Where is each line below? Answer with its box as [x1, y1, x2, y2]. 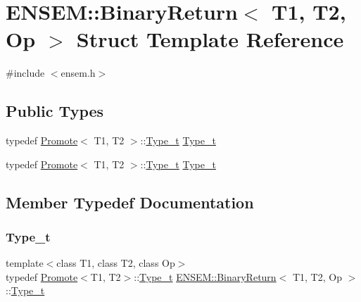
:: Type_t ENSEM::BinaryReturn [134, 269, 277, 284]
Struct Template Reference [76, 25, 344, 54]
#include [6, 65, 45, 80]
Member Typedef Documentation [6, 191, 254, 213]
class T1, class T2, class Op [56, 256, 175, 270]
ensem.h [61, 65, 96, 80]
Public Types [6, 100, 104, 122]
